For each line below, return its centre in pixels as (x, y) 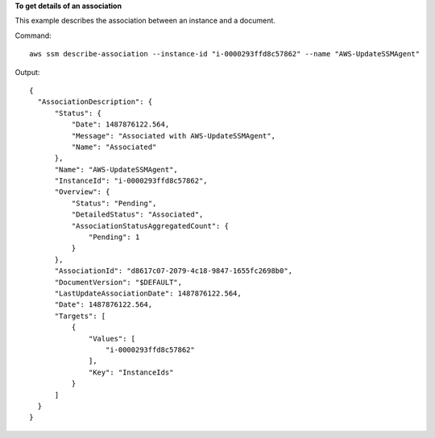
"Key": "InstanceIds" (131, 372)
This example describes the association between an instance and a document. (145, 21)
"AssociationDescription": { (95, 102)
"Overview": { (82, 192)
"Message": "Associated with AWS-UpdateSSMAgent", (173, 136)
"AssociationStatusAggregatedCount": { (150, 226)
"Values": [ (112, 339)
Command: (33, 35)
